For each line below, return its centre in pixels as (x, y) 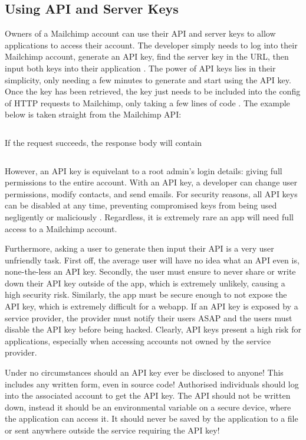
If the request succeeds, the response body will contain (103, 142)
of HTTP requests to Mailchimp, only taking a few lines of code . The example (147, 102)
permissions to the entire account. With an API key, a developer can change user (151, 182)
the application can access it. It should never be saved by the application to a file (152, 418)
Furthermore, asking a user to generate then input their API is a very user (139, 248)
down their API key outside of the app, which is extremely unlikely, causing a (145, 283)
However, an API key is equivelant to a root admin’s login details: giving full (144, 170)
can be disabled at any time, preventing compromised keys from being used (141, 205)
